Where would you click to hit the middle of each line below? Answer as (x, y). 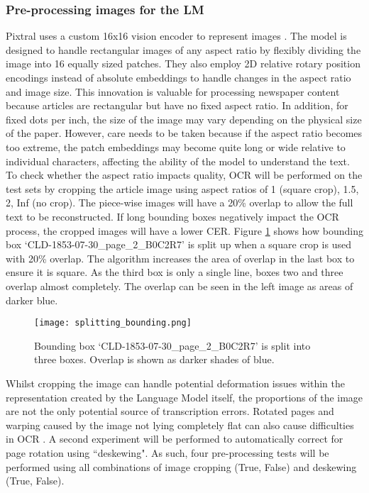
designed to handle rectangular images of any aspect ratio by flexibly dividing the (183, 49)
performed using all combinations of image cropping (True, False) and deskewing (181, 466)
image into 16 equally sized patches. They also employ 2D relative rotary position (183, 63)
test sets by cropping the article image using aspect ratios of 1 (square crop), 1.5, (182, 188)
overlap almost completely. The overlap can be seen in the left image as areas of (180, 286)
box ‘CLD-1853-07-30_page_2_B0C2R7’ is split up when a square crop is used (178, 244)
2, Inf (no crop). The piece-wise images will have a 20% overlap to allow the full (180, 203)
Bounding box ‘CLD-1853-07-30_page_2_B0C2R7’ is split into (172, 345)
